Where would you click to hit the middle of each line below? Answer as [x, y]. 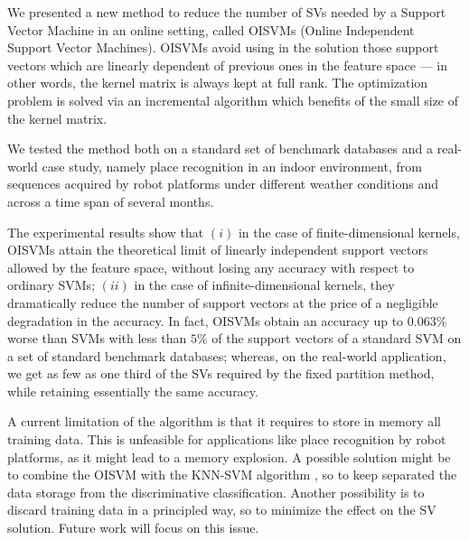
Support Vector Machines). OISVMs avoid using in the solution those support [223, 47]
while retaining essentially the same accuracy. [133, 391]
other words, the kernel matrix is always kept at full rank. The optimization [218, 83]
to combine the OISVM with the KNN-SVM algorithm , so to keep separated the [232, 475]
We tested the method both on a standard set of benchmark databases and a [220, 149]
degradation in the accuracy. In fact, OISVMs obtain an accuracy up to [206, 320]
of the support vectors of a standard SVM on [337, 338]
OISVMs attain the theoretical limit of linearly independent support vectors [218, 250]
